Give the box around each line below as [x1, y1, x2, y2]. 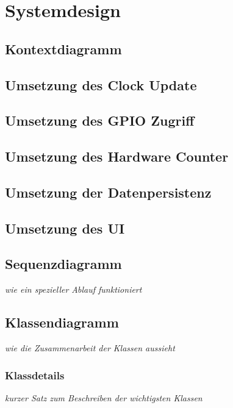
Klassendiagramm [5, 313, 119, 332]
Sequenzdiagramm [5, 254, 122, 273]
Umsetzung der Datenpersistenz [5, 182, 212, 201]
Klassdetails [5, 367, 65, 382]
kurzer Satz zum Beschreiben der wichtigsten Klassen [5, 391, 203, 404]
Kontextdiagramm [5, 39, 122, 58]
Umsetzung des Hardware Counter [5, 147, 229, 166]
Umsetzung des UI [5, 218, 125, 237]
